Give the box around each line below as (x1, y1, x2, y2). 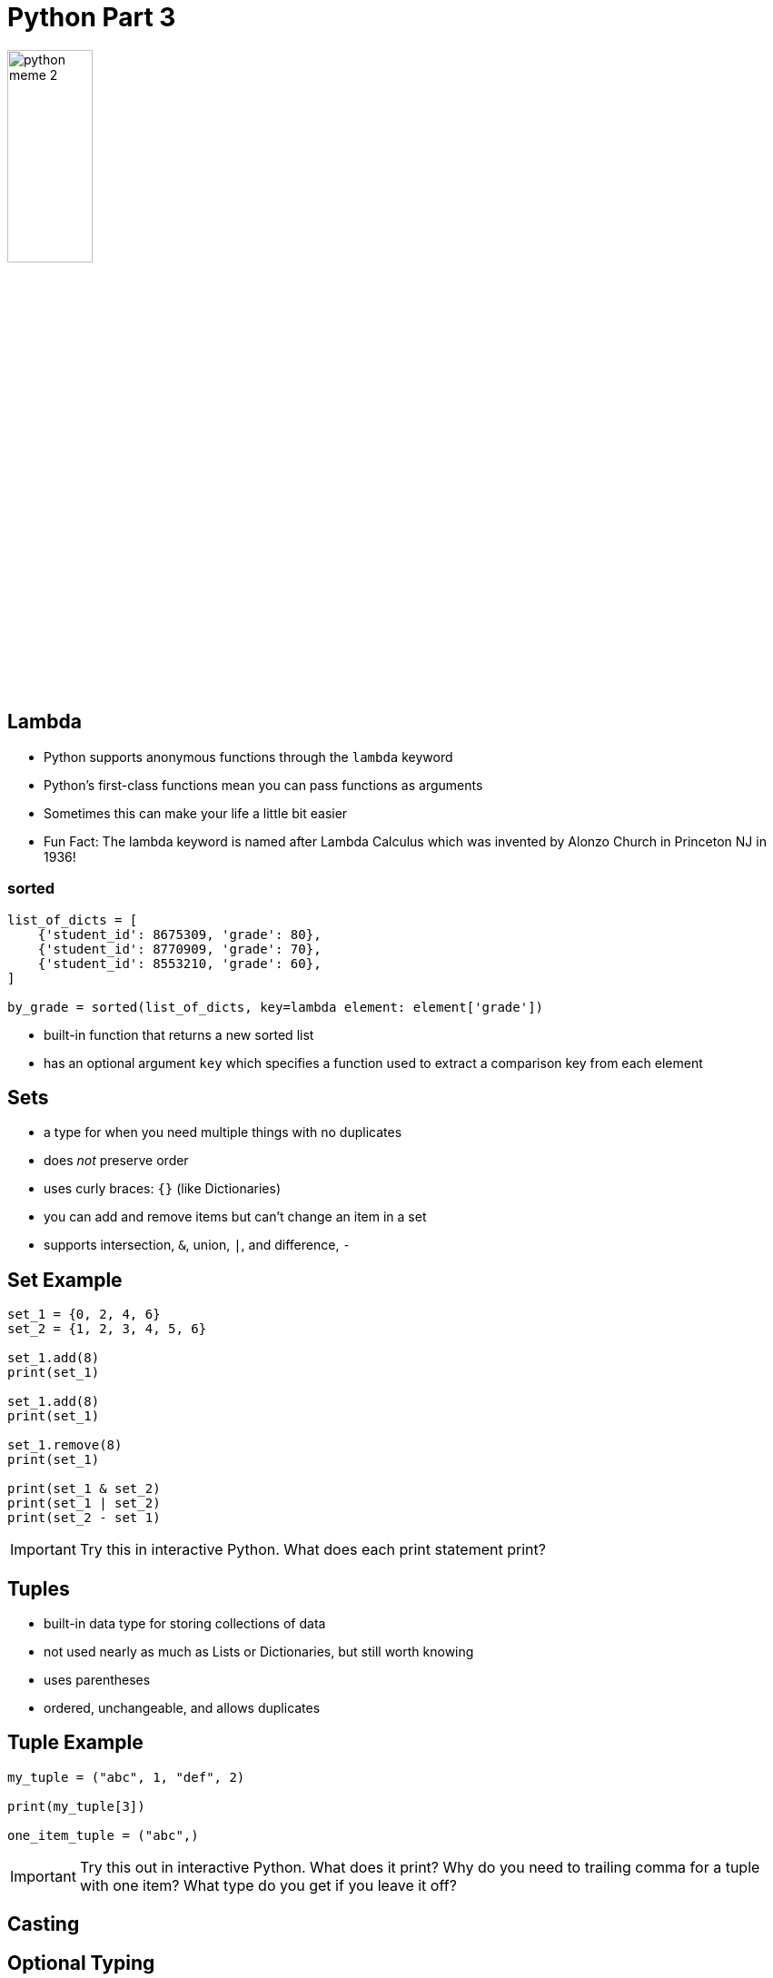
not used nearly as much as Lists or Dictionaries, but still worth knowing (44, 1644, 474, 1660)
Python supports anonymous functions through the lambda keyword (44, 748, 453, 765)
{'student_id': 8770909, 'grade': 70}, (37, 941, 322, 956)
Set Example (7, 1268, 123, 1291)
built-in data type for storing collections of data (44, 1616, 326, 1632)
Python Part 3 (7, 2, 176, 33)
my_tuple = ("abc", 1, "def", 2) (7, 1769, 245, 1785)
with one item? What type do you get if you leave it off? (79, 1875, 457, 1894)
